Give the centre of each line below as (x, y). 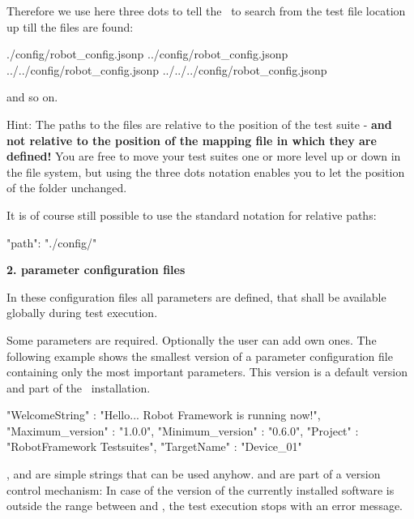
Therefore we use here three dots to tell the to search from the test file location (206, 11)
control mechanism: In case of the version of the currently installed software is (201, 489)
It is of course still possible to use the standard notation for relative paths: (192, 214)
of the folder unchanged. (67, 188)
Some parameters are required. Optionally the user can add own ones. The (192, 339)
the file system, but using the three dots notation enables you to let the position (206, 172)
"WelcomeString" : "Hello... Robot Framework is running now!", (164, 415)
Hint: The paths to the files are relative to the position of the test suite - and (199, 124)
